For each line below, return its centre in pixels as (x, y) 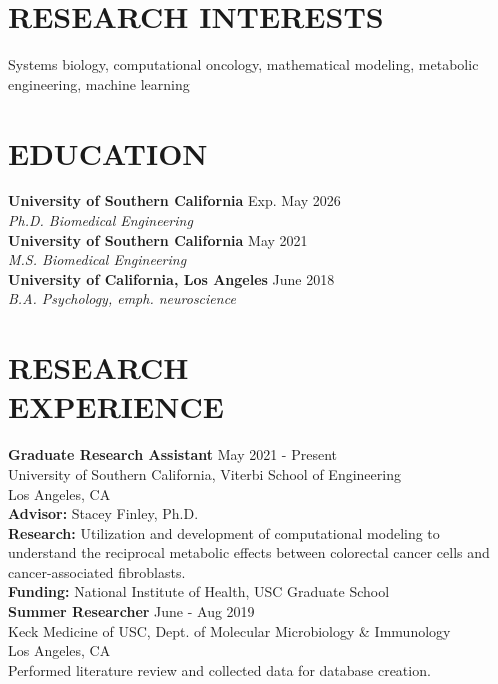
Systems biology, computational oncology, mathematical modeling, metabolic (243, 64)
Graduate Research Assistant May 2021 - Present (173, 454)
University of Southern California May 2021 (158, 239)
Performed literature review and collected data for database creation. (219, 669)
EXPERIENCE (116, 406)
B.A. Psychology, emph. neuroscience (122, 298)
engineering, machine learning (99, 83)
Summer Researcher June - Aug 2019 (131, 611)
